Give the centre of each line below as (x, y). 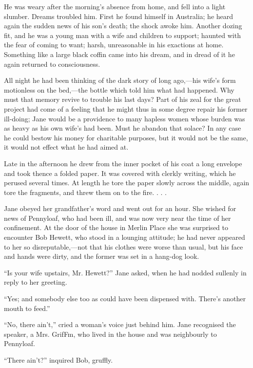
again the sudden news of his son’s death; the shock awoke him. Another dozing (123, 26)
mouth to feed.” (27, 308)
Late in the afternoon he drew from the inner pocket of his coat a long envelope (123, 163)
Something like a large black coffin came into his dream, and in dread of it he (119, 54)
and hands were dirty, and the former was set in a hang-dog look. (102, 256)
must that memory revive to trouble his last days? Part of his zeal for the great (123, 99)
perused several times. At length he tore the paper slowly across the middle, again (127, 183)
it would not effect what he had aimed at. (66, 147)
